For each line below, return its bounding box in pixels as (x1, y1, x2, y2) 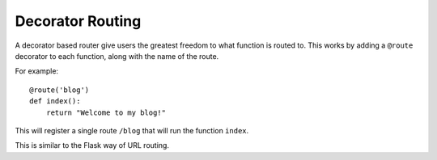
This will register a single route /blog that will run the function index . (15, 125, 249, 135)
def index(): (29, 97, 81, 106)
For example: (15, 66, 59, 76)
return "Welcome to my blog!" (45, 107, 166, 117)
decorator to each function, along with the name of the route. (15, 51, 219, 61)
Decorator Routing (15, 12, 142, 30)
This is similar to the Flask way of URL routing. (15, 141, 170, 150)
